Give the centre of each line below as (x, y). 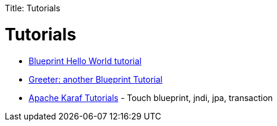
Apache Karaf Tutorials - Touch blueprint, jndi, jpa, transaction (151, 97)
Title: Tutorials (33, 8)
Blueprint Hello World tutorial (85, 61)
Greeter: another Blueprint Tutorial (96, 79)
